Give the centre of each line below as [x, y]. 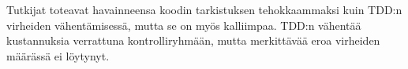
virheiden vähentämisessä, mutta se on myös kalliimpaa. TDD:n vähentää [184, 25]
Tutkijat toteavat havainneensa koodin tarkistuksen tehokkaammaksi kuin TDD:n [204, 9]
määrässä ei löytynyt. [58, 55]
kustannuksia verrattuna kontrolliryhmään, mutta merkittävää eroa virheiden [193, 40]
